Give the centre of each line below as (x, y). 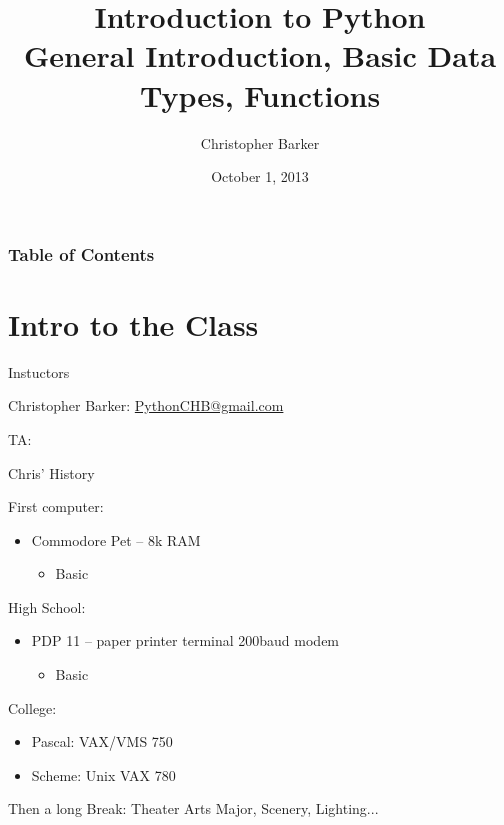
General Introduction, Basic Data (260, 55)
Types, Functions (260, 94)
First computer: (56, 506)
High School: (47, 606)
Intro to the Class (133, 323)
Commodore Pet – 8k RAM (116, 539)
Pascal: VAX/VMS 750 (102, 741)
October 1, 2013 (260, 176)
